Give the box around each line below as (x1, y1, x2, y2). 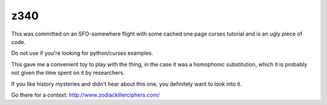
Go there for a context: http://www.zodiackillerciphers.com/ (11, 91, 160, 98)
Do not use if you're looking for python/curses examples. (11, 49, 154, 57)
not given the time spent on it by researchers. (11, 69, 125, 77)
